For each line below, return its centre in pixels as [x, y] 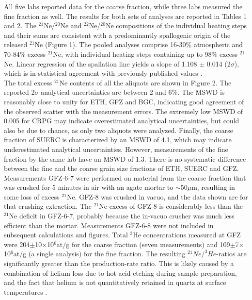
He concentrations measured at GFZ [187, 235]
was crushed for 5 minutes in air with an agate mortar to [89, 187]
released [16, 44]
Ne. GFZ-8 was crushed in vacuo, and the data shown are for [157, 196]
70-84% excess [25, 54]
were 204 [17, 244]
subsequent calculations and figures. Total [66, 235]
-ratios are [231, 254]
